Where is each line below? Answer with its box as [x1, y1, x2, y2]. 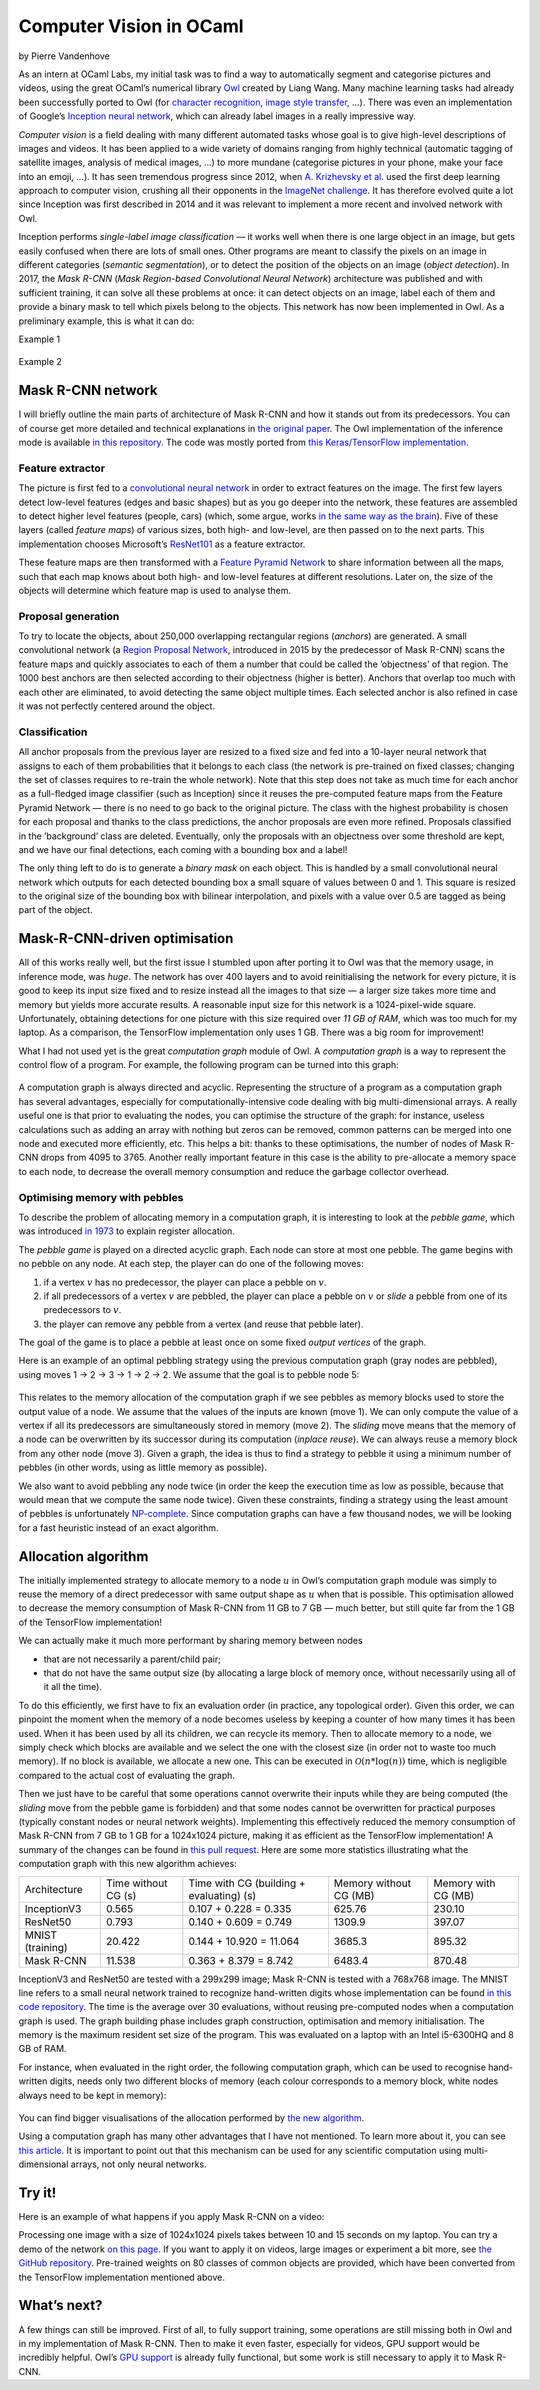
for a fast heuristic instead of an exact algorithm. [18, 1521, 219, 1534]
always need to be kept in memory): [18, 2089, 167, 2101]
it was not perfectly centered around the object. [18, 700, 215, 712]
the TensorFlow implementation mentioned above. [18, 2271, 225, 2283]
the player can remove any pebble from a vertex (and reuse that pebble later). [43, 1318, 364, 1330]
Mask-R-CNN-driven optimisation [18, 930, 234, 947]
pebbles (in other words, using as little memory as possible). [18, 1461, 267, 1474]
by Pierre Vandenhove [18, 50, 110, 62]
